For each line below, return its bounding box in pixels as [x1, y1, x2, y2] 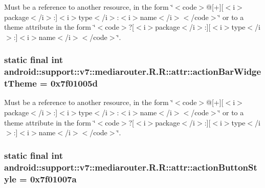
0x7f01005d [50, 77, 98, 90]
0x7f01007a [30, 172, 77, 185]
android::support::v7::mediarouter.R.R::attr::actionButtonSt [4, 160, 257, 173]
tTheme [4, 77, 37, 90]
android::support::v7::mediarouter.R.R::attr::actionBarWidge [4, 65, 261, 78]
